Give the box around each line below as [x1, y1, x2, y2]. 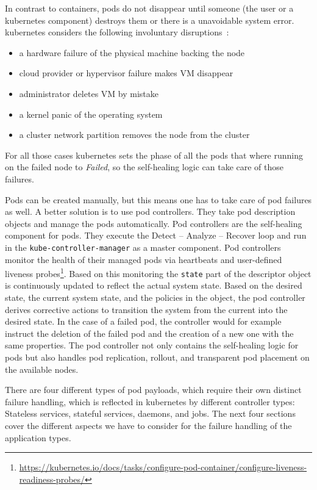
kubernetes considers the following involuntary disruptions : [5, 26, 229, 38]
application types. [5, 431, 71, 444]
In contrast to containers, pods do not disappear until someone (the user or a [5, 2, 294, 14]
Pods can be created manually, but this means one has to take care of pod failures [5, 193, 312, 206]
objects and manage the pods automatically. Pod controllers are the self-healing [5, 217, 302, 229]
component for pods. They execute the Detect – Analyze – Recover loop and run [5, 229, 307, 242]
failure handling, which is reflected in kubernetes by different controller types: [5, 395, 295, 408]
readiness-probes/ [19, 472, 85, 485]
